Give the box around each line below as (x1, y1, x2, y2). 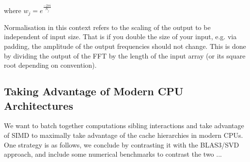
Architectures (4, 98, 73, 113)
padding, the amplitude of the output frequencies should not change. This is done (4, 41, 246, 51)
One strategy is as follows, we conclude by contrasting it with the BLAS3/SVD (4, 139, 239, 149)
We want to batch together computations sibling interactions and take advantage (4, 120, 244, 131)
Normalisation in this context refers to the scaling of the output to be (4, 22, 211, 32)
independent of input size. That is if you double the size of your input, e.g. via (4, 31, 237, 42)
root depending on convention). (4, 60, 97, 70)
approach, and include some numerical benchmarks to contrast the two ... (4, 149, 222, 159)
